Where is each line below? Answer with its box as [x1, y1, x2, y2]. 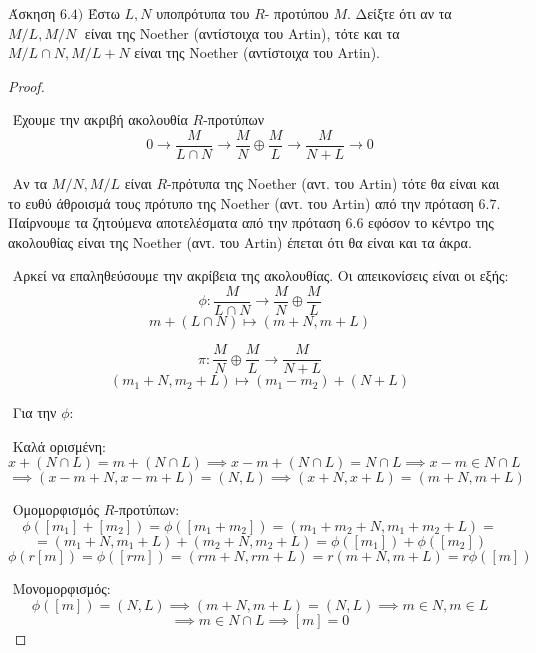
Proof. [8, 75, 45, 96]
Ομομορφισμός [12, 499, 99, 520]
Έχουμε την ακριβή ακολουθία [12, 109, 188, 130]
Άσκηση [8, 3, 56, 23]
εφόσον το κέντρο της [368, 212, 494, 233]
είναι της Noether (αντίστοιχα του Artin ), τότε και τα [84, 22, 400, 43]
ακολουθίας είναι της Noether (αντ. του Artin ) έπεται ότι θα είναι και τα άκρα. [8, 231, 472, 252]
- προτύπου [264, 3, 329, 23]
